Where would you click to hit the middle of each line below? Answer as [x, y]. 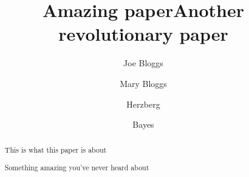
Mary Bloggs [143, 83]
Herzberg [143, 104]
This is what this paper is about [56, 150]
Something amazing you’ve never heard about [77, 168]
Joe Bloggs [143, 63]
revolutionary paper [143, 34]
